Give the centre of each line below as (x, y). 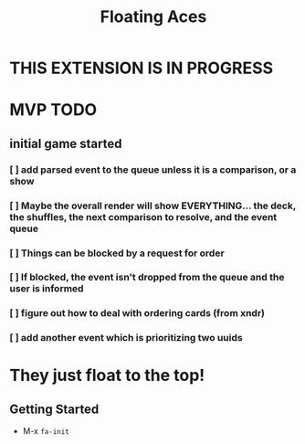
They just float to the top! (107, 375)
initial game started (66, 143)
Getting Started (54, 409)
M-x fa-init (46, 431)
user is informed (47, 289)
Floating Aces (153, 17)
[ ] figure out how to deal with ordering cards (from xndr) (137, 313)
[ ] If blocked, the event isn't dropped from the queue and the (147, 278)
